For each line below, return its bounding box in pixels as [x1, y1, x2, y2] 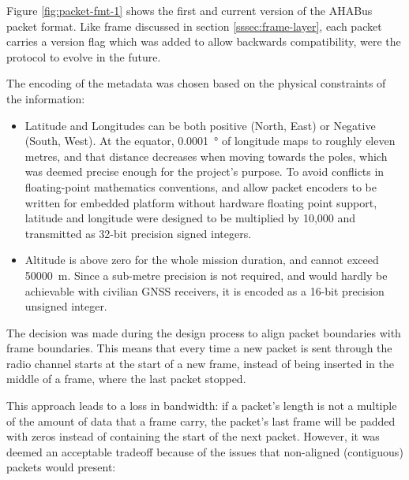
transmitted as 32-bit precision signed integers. [24, 225, 252, 241]
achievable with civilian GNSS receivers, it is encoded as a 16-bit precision [24, 282, 385, 299]
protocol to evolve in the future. [6, 48, 161, 65]
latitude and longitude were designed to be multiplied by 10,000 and [24, 210, 356, 226]
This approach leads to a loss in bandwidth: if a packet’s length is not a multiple [6, 397, 397, 414]
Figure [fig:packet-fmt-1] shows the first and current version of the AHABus [6, 2, 373, 18]
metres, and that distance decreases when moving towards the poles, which [24, 147, 388, 164]
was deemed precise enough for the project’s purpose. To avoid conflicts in [24, 163, 385, 180]
